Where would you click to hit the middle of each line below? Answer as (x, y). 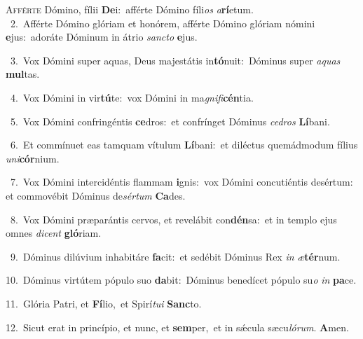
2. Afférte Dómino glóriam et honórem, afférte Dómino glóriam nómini (163, 23)
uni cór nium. (33, 158)
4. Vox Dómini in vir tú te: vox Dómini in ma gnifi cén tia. (132, 97)
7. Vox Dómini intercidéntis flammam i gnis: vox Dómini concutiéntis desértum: (181, 182)
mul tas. (23, 74)
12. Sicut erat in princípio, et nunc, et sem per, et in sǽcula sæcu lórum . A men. (177, 327)
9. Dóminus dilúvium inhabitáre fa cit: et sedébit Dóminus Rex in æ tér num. (175, 256)
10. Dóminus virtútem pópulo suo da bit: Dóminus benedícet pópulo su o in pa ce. (181, 280)
